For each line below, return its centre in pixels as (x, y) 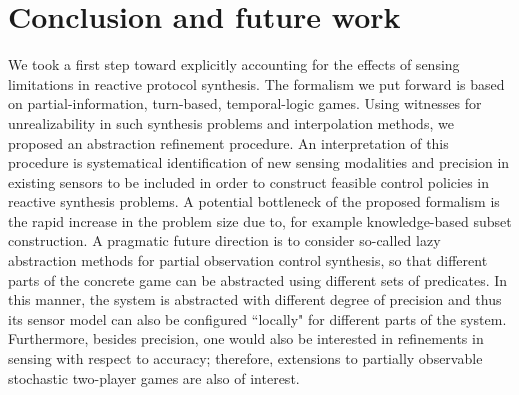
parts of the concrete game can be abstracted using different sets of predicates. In (258, 279)
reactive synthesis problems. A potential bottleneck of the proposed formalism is (254, 201)
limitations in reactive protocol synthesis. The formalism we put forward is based (256, 83)
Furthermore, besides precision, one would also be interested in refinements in (246, 338)
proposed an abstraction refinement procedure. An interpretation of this (228, 142)
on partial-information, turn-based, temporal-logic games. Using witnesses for (245, 103)
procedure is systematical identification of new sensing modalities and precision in (259, 162)
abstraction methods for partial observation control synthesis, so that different (248, 260)
